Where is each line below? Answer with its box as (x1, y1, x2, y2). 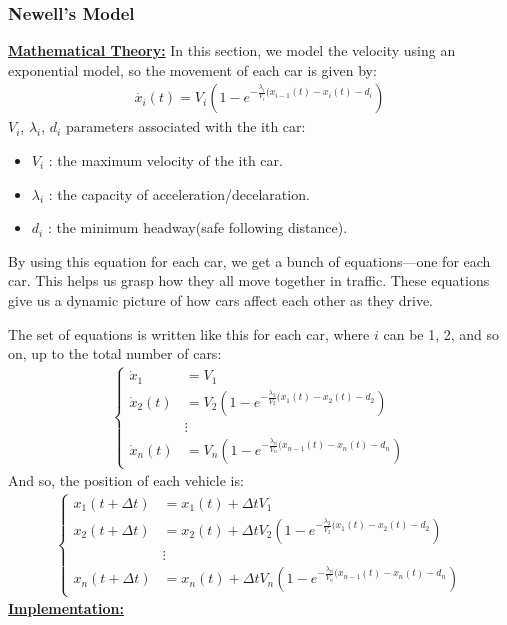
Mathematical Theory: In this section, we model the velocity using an (8, 40, 456, 61)
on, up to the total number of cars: (8, 343, 222, 364)
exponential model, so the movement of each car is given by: (8, 59, 377, 80)
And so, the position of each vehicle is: (8, 470, 244, 491)
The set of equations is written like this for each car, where (8, 323, 370, 344)
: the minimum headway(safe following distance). (47, 217, 348, 238)
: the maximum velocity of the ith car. (48, 150, 283, 171)
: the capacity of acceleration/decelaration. (48, 183, 310, 204)
